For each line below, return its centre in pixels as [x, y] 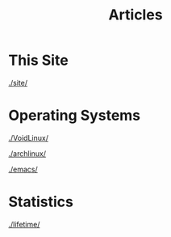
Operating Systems [75, 116]
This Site [38, 60]
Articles [136, 15]
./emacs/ [23, 169]
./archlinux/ [27, 153]
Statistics [41, 202]
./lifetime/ [24, 224]
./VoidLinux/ [28, 138]
